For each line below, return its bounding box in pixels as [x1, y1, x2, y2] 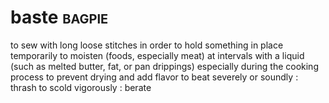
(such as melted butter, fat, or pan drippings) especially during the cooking [10, 60, 319, 72]
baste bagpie [10, 6, 109, 29]
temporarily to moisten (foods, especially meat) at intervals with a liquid [10, 49, 305, 61]
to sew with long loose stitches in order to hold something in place [10, 39, 284, 51]
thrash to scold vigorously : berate [10, 81, 152, 93]
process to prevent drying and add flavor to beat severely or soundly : [10, 71, 299, 83]
